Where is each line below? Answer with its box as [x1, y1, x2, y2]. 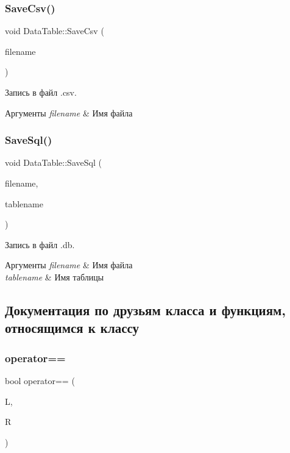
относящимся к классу [5, 318, 140, 337]
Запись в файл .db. [5, 238, 75, 251]
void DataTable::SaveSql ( [5, 156, 102, 169]
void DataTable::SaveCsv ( [5, 24, 104, 37]
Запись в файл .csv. [5, 86, 77, 98]
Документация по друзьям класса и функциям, [5, 300, 286, 319]
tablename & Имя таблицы [5, 270, 104, 283]
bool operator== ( [5, 374, 75, 387]
